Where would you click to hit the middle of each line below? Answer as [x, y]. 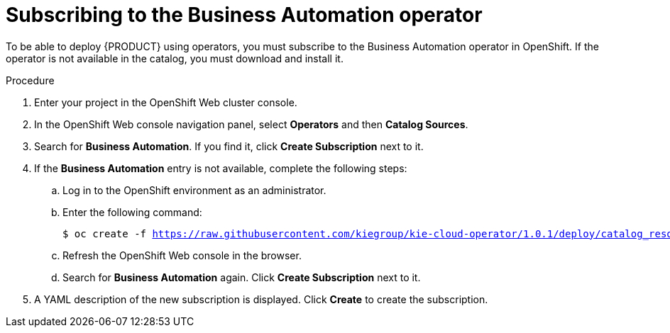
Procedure [30, 80]
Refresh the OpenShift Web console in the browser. [182, 255]
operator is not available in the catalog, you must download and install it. [175, 58]
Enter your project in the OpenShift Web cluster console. [166, 102]
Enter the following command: [132, 212]
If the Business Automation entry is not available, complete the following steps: [221, 168]
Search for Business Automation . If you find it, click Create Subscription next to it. [229, 146]
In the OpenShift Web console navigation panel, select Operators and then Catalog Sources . [251, 124]
